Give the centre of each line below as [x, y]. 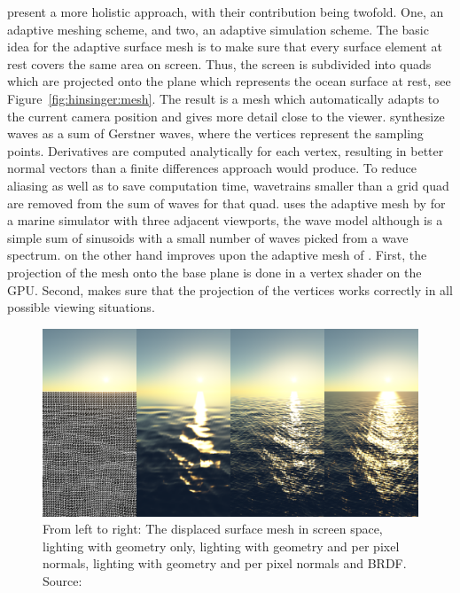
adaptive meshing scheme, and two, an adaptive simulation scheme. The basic [218, 29]
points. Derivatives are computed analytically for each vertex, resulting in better [226, 150]
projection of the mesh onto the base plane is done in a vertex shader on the [214, 272]
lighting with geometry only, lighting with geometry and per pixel [221, 546]
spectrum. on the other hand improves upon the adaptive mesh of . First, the [217, 255]
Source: [62, 581]
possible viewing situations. [81, 307]
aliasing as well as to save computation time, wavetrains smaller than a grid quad [228, 185]
